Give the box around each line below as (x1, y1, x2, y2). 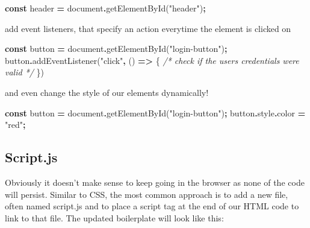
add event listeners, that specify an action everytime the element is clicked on (5, 22, 291, 34)
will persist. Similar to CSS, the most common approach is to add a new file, (5, 188, 288, 200)
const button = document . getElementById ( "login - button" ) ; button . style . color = (5, 106, 306, 119)
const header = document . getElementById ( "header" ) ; (5, 2, 206, 14)
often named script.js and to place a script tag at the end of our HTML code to (5, 200, 299, 212)
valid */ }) (5, 66, 45, 78)
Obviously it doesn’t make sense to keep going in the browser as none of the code (5, 176, 305, 188)
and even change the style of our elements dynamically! (5, 86, 209, 98)
